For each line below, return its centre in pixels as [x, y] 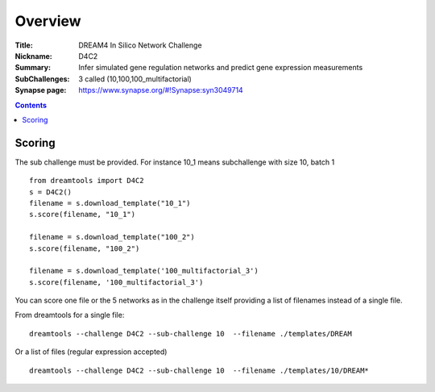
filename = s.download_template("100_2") [112, 237]
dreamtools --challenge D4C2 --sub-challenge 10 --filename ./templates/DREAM [191, 334]
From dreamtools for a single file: [70, 315]
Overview [48, 21]
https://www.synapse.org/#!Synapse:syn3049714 [161, 90]
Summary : [33, 68]
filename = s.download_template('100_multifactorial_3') [144, 271]
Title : [24, 45]
